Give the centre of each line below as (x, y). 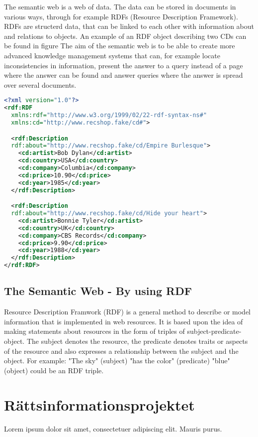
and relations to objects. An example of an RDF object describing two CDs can (125, 36)
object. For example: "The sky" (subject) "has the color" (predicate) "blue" (117, 361)
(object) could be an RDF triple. (54, 370)
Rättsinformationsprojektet (99, 404)
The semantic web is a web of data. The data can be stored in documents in (120, 6)
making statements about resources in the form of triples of (94, 331)
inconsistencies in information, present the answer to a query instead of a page (124, 65)
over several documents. (40, 84)
